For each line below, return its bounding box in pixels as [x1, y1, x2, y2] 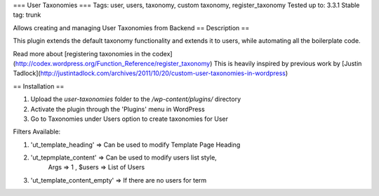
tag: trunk [13, 11, 41, 19]
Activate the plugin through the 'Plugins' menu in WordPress [30, 105, 205, 113]
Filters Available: [13, 127, 61, 136]
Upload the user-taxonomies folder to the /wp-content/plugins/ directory [30, 95, 241, 103]
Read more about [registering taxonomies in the [13, 49, 151, 58]
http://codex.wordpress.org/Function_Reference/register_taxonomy [15, 59, 211, 67]
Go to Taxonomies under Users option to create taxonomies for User [30, 115, 228, 123]
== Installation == [13, 81, 65, 91]
